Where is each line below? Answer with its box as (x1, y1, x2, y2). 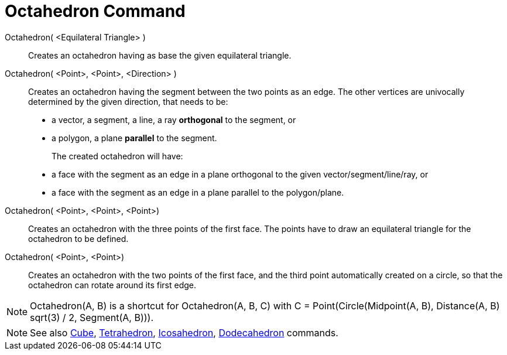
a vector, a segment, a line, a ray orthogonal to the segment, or (52, 114, 296, 125)
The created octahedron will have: (52, 151, 183, 161)
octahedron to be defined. (28, 233, 129, 244)
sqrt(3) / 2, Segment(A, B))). (30, 311, 154, 323)
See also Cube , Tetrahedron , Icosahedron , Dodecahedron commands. (30, 326, 338, 339)
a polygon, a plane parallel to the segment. (52, 132, 217, 143)
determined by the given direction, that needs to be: (28, 96, 228, 107)
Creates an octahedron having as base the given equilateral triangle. (28, 50, 292, 60)
